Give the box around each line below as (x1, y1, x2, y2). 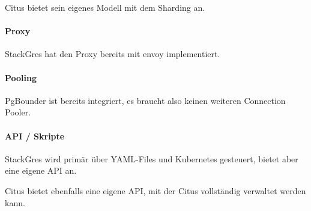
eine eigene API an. (5, 164, 77, 177)
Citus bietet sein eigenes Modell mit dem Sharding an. (5, 1, 205, 13)
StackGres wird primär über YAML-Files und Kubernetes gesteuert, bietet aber (5, 152, 298, 165)
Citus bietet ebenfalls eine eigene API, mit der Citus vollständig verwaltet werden (5, 184, 306, 197)
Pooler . (5, 106, 31, 118)
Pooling (5, 71, 37, 84)
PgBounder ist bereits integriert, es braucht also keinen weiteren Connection (5, 94, 286, 106)
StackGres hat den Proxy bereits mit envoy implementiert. (5, 47, 220, 60)
